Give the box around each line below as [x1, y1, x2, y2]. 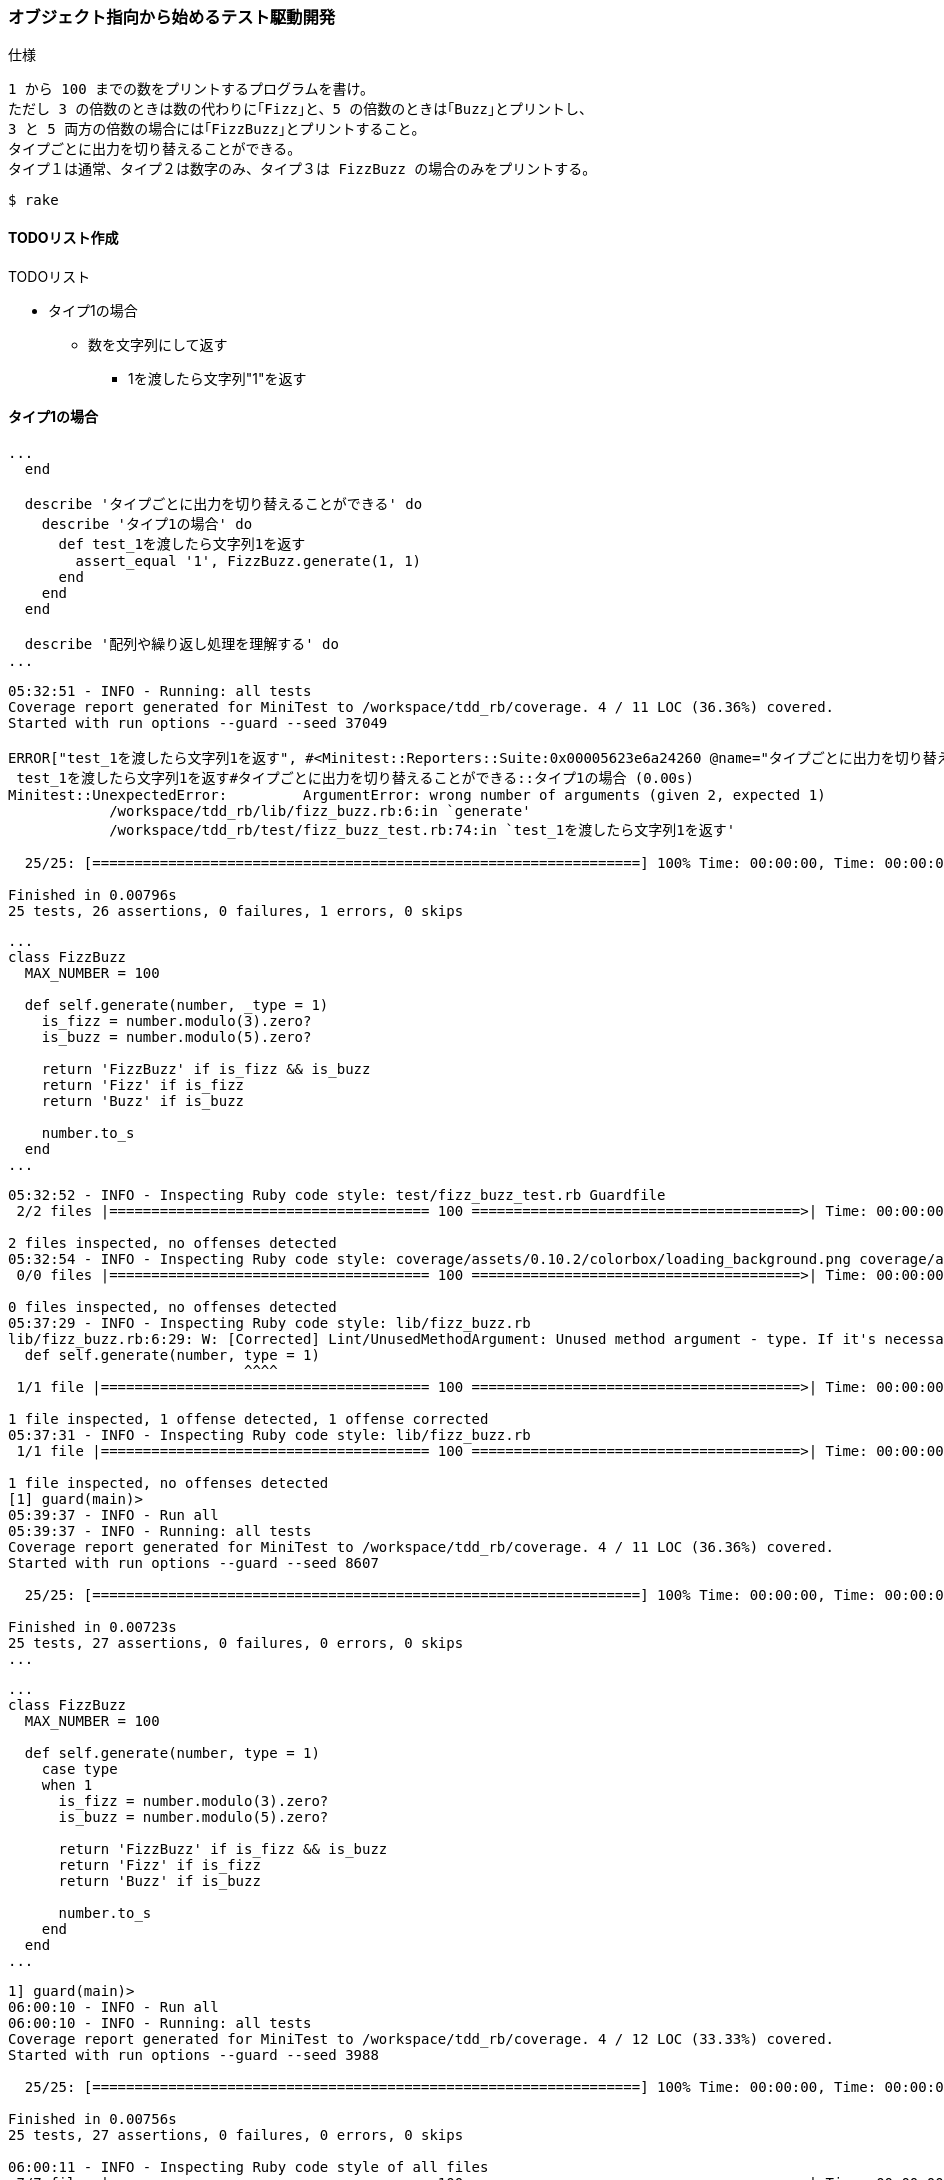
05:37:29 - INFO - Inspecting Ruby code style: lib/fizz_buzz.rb [8, 1314, 531, 1331]
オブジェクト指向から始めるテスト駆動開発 [8, 7, 336, 27]
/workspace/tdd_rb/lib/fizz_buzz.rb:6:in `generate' [109, 802, 531, 819]
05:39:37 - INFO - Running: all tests [8, 1522, 312, 1539]
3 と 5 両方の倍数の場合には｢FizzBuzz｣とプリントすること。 [8, 121, 426, 138]
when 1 [41, 1776, 93, 1793]
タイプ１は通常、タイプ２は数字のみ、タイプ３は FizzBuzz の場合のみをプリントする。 [8, 161, 597, 178]
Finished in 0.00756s [8, 2110, 177, 2127]
